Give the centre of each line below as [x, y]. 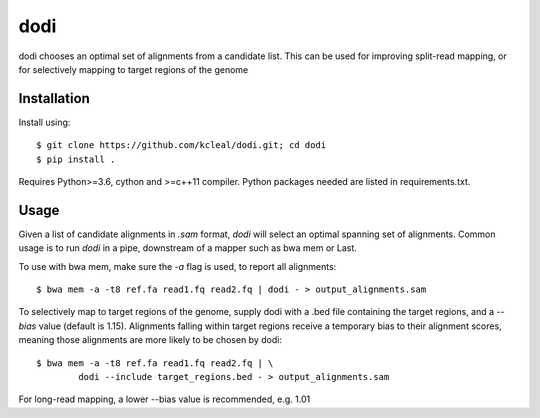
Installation [54, 98]
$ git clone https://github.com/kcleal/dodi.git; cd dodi [181, 145]
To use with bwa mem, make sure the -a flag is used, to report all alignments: [177, 266]
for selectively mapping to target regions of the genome [133, 69]
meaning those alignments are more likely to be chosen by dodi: [150, 340]
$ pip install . [76, 159]
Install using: [44, 122]
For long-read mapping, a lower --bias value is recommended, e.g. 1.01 [164, 399]
